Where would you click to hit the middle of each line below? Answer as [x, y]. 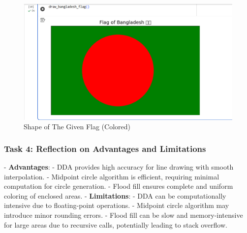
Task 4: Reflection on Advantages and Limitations [105, 148]
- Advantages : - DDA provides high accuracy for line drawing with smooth [119, 167]
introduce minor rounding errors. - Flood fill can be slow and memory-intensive [123, 215]
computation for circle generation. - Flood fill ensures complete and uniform [119, 186]
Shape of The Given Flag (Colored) [77, 127]
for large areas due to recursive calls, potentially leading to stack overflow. [116, 224]
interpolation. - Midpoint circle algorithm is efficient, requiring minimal [112, 176]
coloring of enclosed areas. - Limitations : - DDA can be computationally [115, 195]
